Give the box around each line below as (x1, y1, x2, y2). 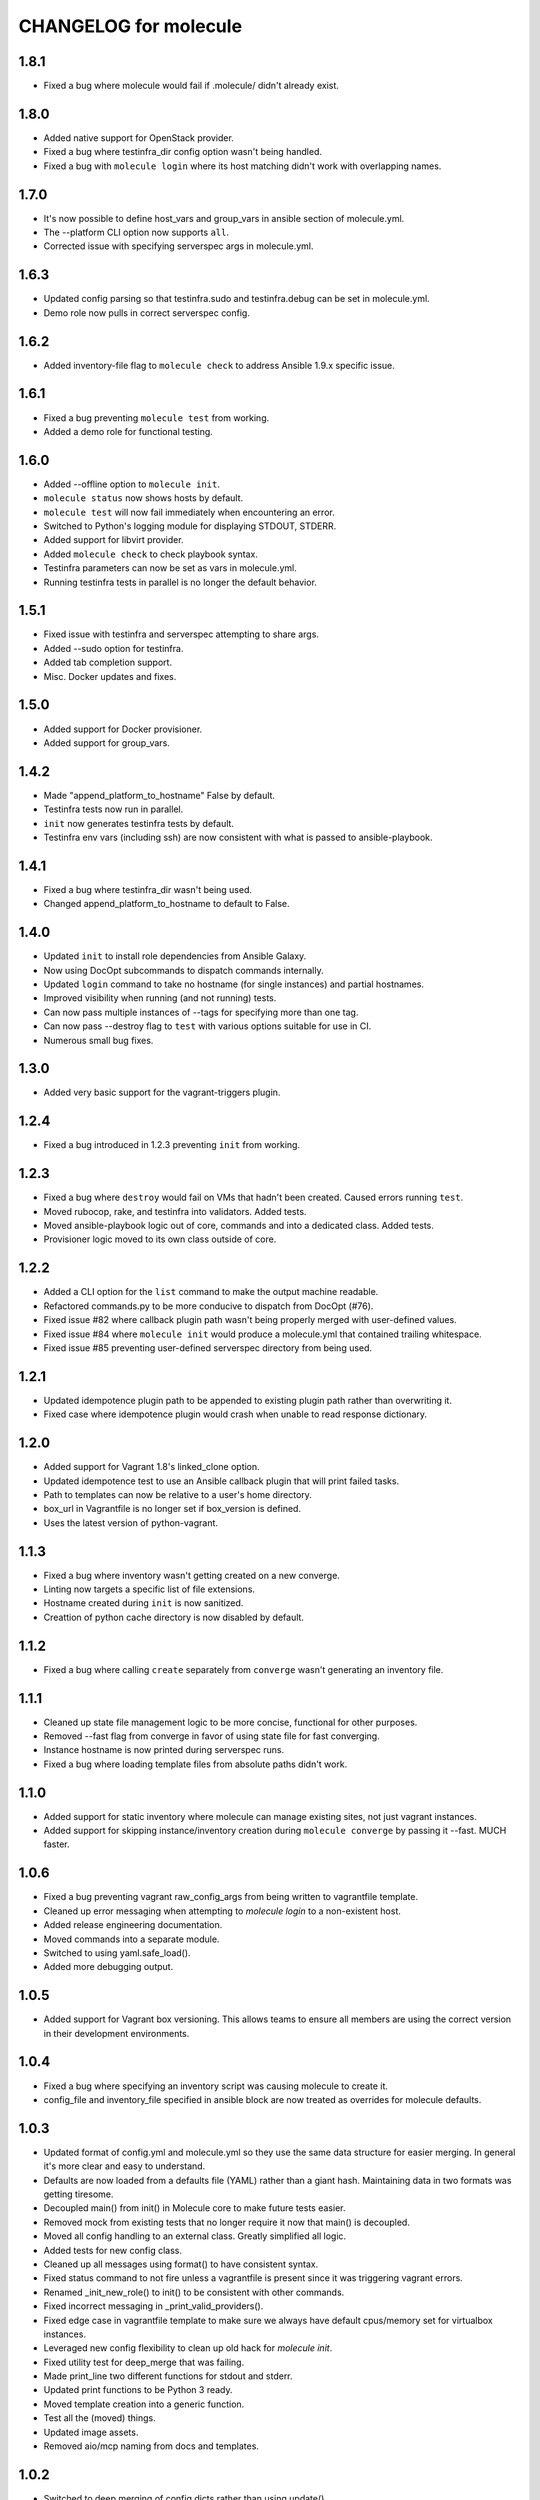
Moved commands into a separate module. (43, 1933, 220, 1945)
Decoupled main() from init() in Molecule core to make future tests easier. (43, 2202, 346, 2214)
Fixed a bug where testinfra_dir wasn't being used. (43, 883, 253, 895)
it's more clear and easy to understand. (43, 2160, 206, 2172)
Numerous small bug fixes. (43, 1034, 154, 1046)
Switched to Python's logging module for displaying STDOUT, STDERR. (43, 520, 337, 532)
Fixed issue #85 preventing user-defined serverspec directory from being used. (43, 1341, 373, 1354)
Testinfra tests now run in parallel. (43, 803, 184, 815)
